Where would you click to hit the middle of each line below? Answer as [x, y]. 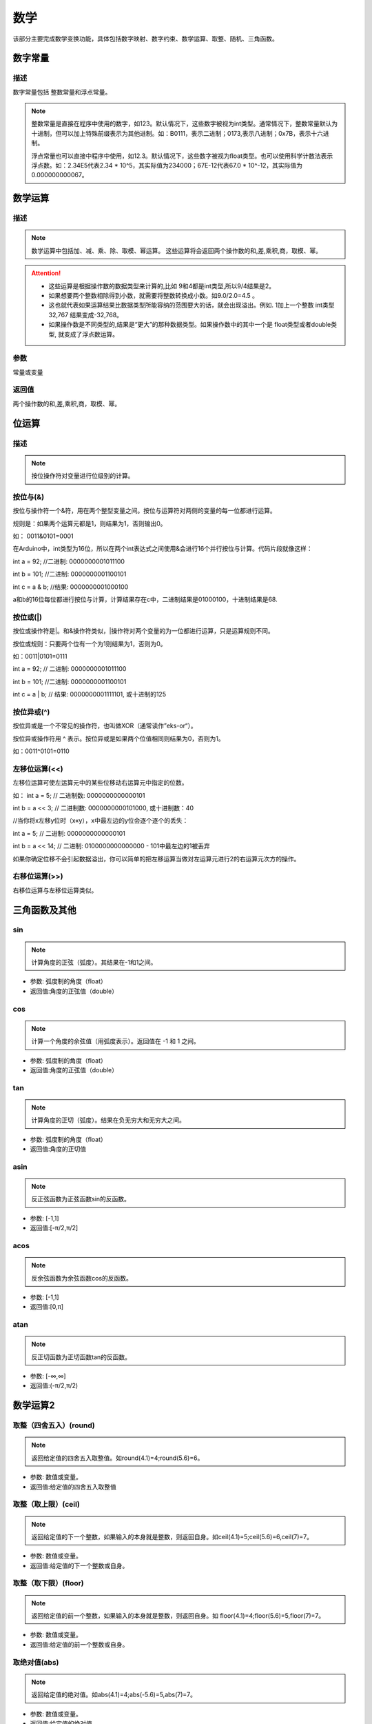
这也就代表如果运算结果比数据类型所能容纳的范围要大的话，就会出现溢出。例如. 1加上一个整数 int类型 [192, 305]
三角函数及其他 [44, 910]
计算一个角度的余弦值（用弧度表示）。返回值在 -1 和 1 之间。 [115, 1041]
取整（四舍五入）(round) [54, 1425]
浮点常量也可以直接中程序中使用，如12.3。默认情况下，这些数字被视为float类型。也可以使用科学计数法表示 [182, 156]
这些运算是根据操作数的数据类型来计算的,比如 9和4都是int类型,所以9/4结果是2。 [162, 285]
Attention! [46, 273]
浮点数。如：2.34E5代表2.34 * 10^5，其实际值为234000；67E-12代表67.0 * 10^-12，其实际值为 [167, 166]
